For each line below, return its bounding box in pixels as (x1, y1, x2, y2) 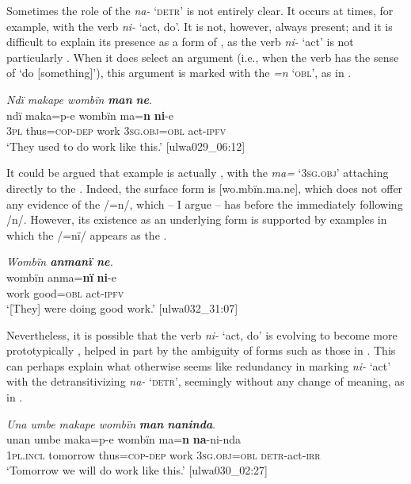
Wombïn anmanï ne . (6, 253, 113, 270)
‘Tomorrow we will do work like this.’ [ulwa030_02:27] (6, 462, 268, 478)
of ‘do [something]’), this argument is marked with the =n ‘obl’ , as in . (6, 64, 352, 81)
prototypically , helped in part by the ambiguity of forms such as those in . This (6, 342, 396, 359)
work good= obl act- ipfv (6, 284, 124, 301)
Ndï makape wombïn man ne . (6, 90, 152, 107)
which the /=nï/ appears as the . (6, 226, 167, 243)
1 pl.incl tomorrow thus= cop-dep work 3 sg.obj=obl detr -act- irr (6, 446, 321, 463)
